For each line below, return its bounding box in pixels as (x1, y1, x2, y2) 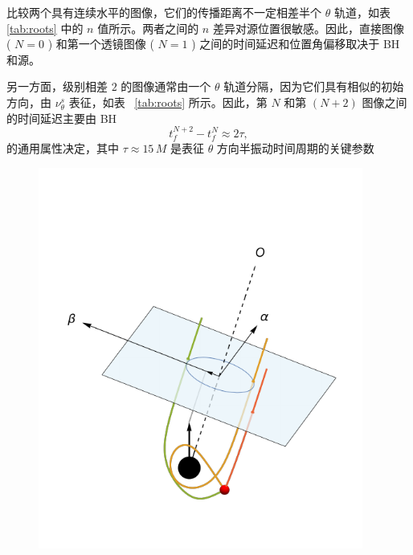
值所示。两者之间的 (97, 19, 199, 36)
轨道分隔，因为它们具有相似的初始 (223, 78, 404, 95)
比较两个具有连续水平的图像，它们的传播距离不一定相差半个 (6, 4, 321, 20)
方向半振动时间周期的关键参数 (216, 140, 374, 157)
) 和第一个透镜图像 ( (47, 35, 154, 52)
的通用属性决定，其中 (6, 140, 119, 157)
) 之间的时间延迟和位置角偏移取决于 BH (191, 35, 400, 52)
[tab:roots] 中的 (6, 19, 84, 36)
